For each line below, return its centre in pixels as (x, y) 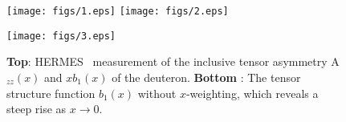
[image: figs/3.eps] (61, 36)
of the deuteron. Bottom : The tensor (206, 77)
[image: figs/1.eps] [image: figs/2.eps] (118, 11)
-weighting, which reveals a (252, 93)
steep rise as (37, 109)
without (157, 93)
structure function (51, 93)
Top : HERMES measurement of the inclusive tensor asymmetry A (173, 61)
